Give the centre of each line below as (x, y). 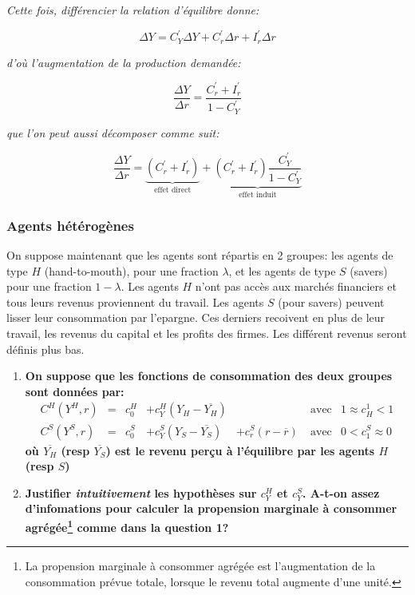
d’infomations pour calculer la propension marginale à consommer (211, 508)
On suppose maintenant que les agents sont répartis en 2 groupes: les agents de (200, 255)
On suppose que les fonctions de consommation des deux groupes (209, 376)
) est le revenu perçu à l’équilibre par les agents (240, 450)
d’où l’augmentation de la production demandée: (124, 62)
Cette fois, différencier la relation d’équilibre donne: (133, 10)
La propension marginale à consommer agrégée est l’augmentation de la (200, 566)
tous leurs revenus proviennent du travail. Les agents (135, 301)
